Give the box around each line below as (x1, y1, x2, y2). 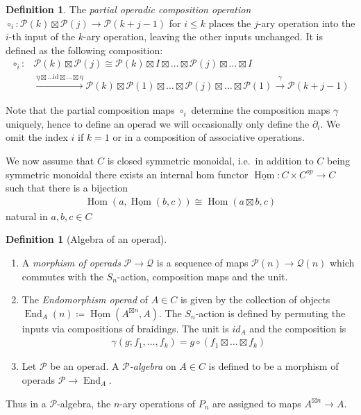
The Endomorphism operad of (22, 292, 149, 307)
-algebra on (129, 359, 176, 373)
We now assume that (6, 153, 94, 168)
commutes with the (22, 269, 103, 283)
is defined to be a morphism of (208, 359, 339, 373)
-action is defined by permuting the (195, 305, 346, 320)
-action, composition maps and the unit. (117, 269, 288, 283)
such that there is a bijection (6, 180, 128, 195)
